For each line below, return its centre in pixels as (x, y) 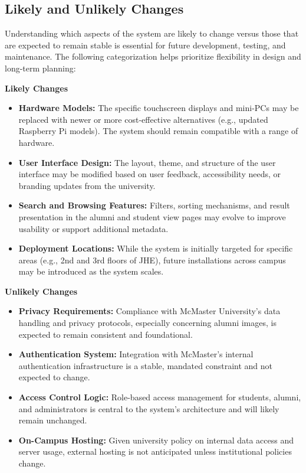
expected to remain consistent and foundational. (106, 334)
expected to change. (54, 377)
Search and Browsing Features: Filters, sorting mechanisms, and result (154, 205)
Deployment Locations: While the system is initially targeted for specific (156, 248)
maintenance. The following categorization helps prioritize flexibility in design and (153, 56)
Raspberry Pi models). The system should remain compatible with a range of (158, 131)
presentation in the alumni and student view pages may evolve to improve (152, 216)
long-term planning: (40, 68)
